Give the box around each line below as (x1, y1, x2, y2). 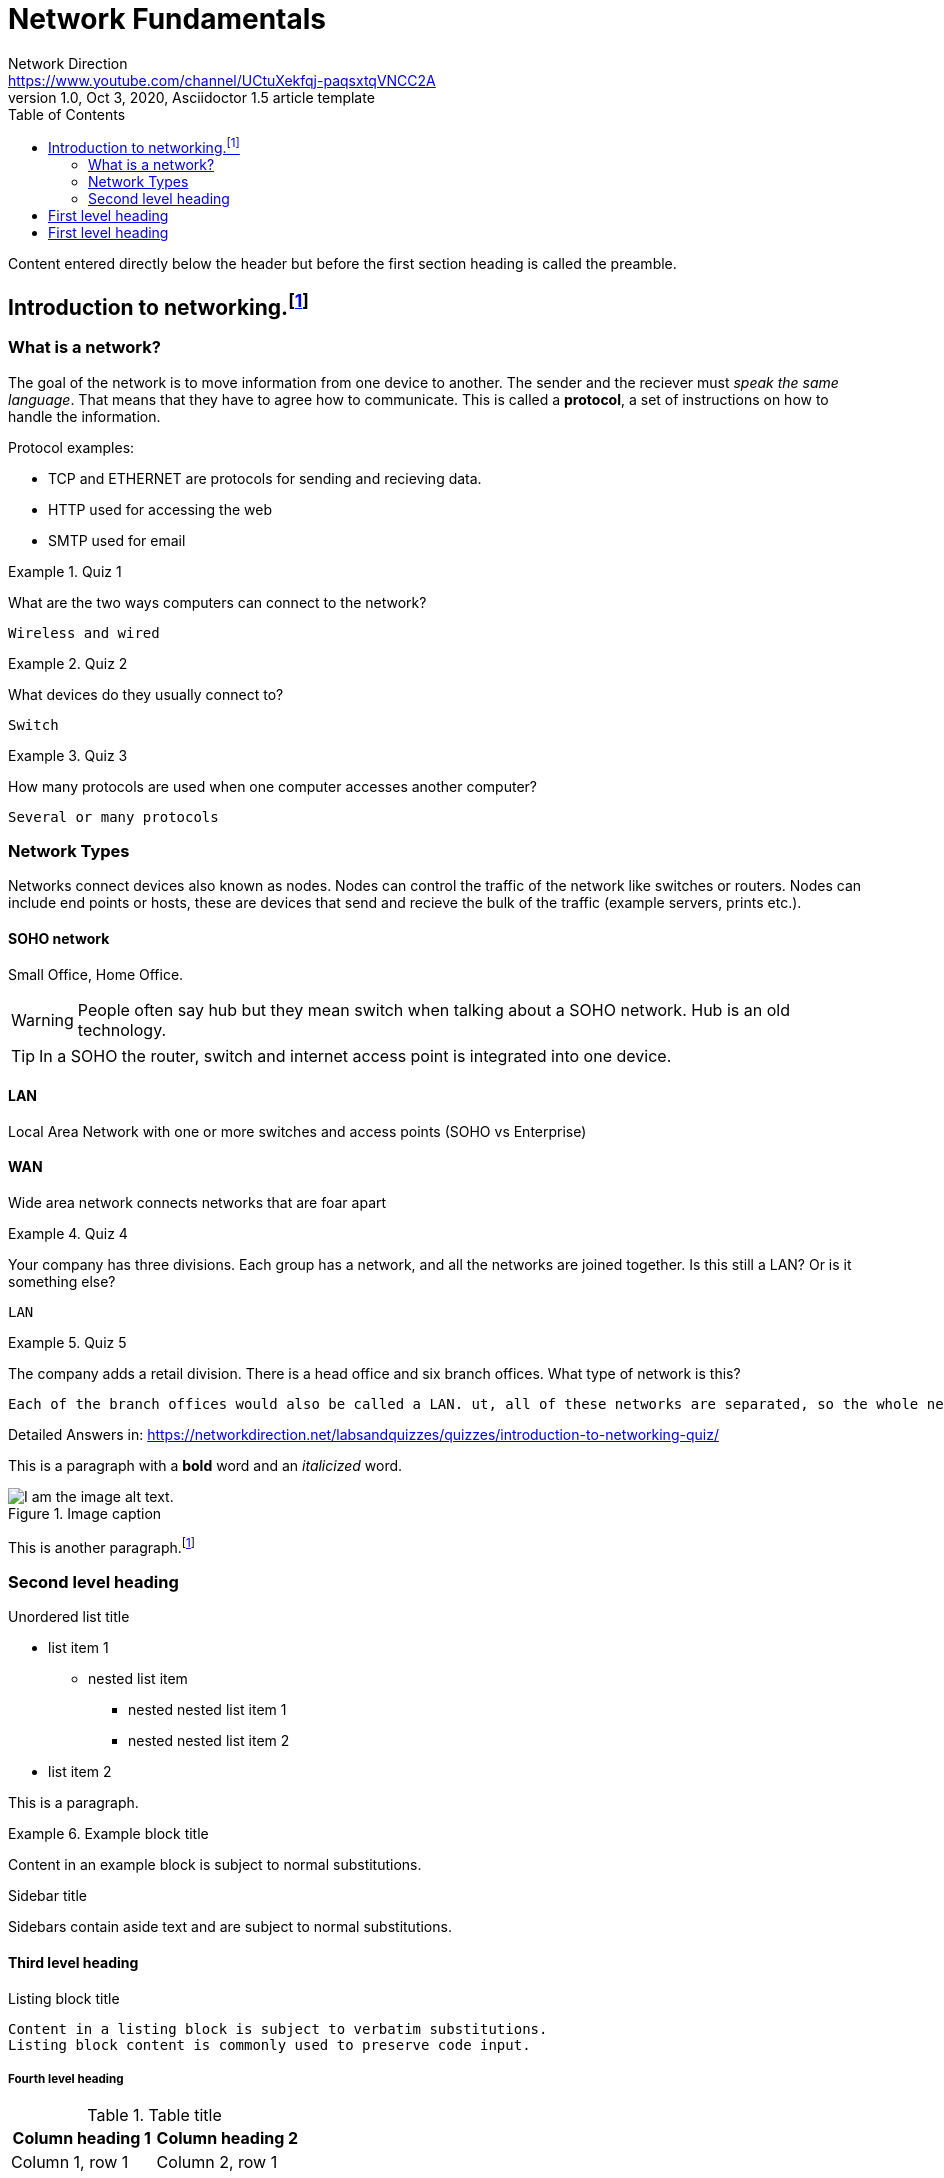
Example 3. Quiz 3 (8, 746, 128, 764)
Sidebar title (8, 1887, 87, 1905)
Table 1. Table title (87, 2105, 222, 2126)
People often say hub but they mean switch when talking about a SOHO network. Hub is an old (77, 999, 790, 1020)
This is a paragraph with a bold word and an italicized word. (8, 1457, 403, 1475)
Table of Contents (8, 105, 126, 123)
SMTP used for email (48, 531, 186, 549)
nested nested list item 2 (128, 1732, 290, 1750)
